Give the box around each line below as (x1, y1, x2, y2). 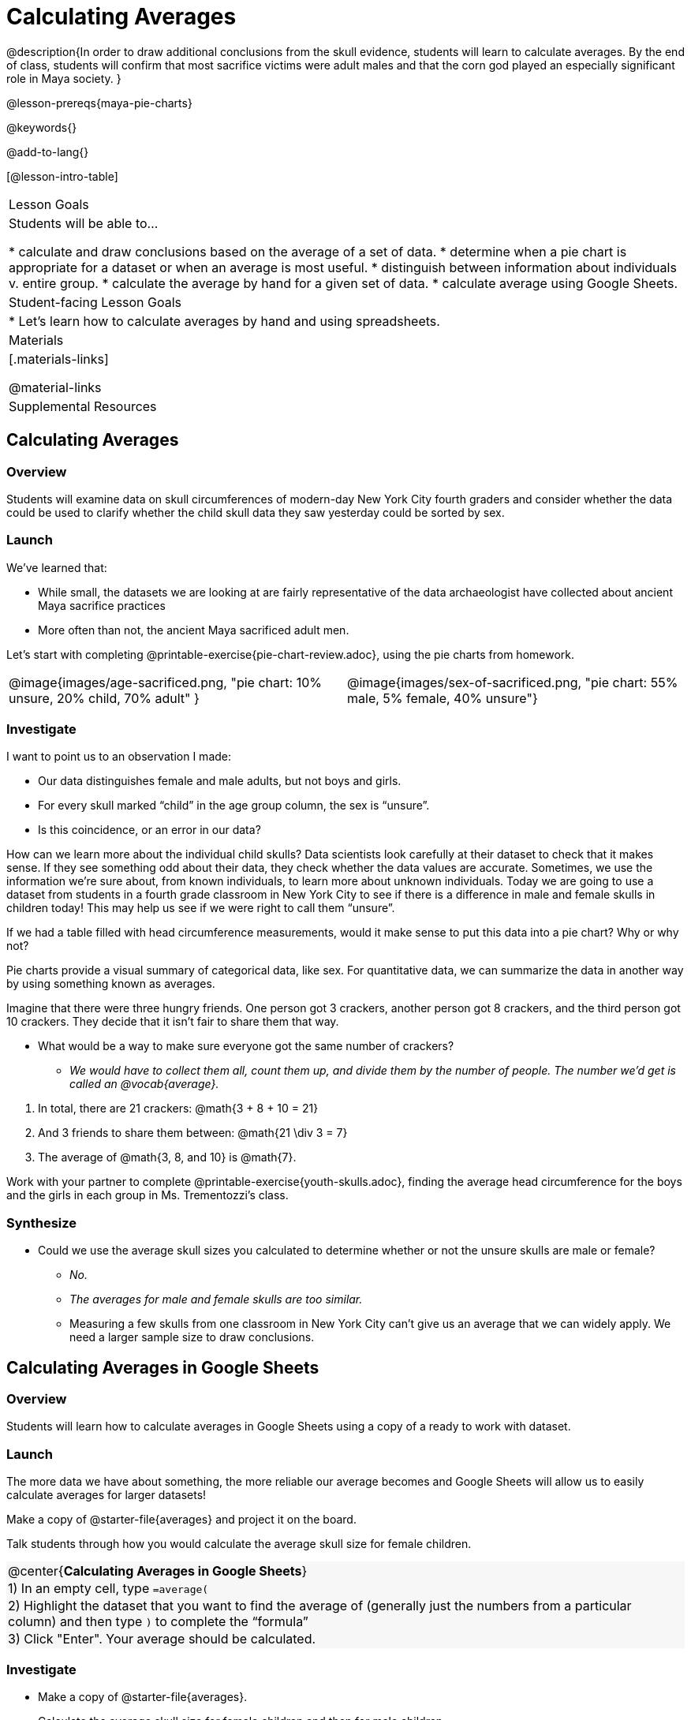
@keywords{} (6, 120, 77, 134)
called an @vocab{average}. (69, 1077, 219, 1091)
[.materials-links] (9, 350, 109, 367)
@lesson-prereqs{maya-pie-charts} (6, 95, 192, 110)
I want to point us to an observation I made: (6, 750, 232, 764)
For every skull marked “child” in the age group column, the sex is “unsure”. (38, 798, 430, 813)
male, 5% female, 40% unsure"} (347, 690, 538, 706)
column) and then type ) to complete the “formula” (8, 1613, 308, 1630)
